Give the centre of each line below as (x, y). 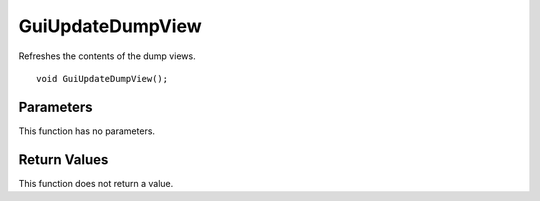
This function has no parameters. (86, 131)
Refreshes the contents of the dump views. (107, 56)
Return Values (63, 159)
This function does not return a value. (96, 183)
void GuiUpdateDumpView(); (102, 78)
